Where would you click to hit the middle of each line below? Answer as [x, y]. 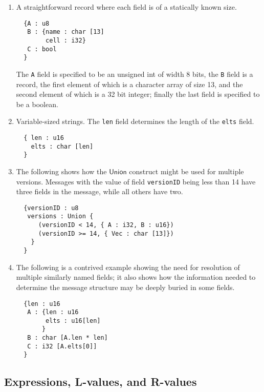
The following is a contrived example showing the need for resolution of [128, 267]
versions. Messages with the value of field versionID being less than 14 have [136, 181]
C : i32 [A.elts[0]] [62, 346]
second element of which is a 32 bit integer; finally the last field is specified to [138, 94]
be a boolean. [37, 104]
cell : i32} [66, 40]
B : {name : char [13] [66, 32]
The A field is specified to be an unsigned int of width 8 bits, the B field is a [135, 74]
